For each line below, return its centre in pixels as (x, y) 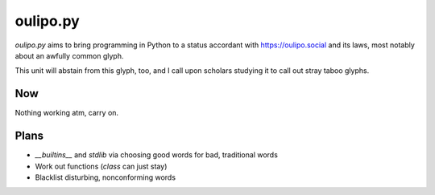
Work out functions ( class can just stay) (101, 166)
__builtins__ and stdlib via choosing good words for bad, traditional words (156, 155)
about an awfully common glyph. (69, 55)
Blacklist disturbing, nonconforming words (106, 177)
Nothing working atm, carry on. (67, 113)
